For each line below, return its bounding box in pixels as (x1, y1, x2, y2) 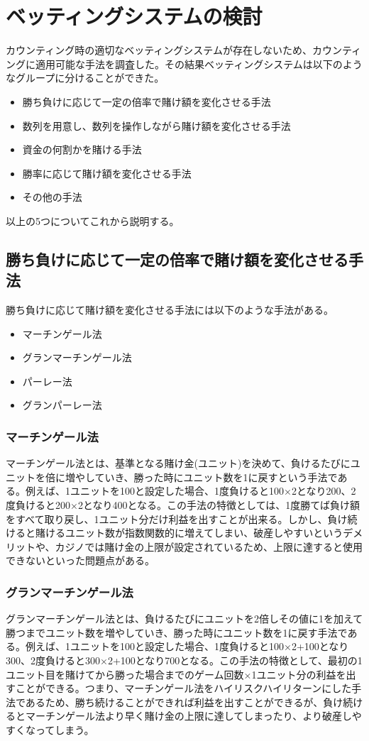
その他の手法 (22, 190, 82, 204)
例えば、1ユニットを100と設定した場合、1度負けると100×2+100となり (25, 639, 349, 654)
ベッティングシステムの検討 (6, 1, 263, 31)
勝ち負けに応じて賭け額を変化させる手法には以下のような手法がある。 (6, 302, 334, 317)
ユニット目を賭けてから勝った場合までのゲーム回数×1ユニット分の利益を (6, 666, 346, 681)
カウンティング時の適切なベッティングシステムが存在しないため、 (6, 43, 312, 57)
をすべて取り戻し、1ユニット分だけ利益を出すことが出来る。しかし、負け (6, 511, 348, 526)
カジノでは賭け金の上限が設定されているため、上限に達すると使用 (55, 539, 363, 554)
